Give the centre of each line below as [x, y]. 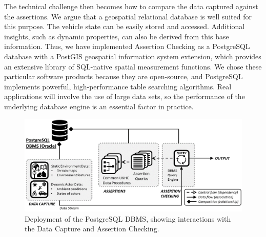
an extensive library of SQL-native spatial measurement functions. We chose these [133, 66]
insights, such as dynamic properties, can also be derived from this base [117, 36]
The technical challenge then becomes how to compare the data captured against [131, 6]
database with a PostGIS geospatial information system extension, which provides [133, 56]
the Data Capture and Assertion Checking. [92, 229]
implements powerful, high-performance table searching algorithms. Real [118, 86]
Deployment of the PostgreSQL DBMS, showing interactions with [128, 218]
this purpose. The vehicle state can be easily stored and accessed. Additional [125, 26]
